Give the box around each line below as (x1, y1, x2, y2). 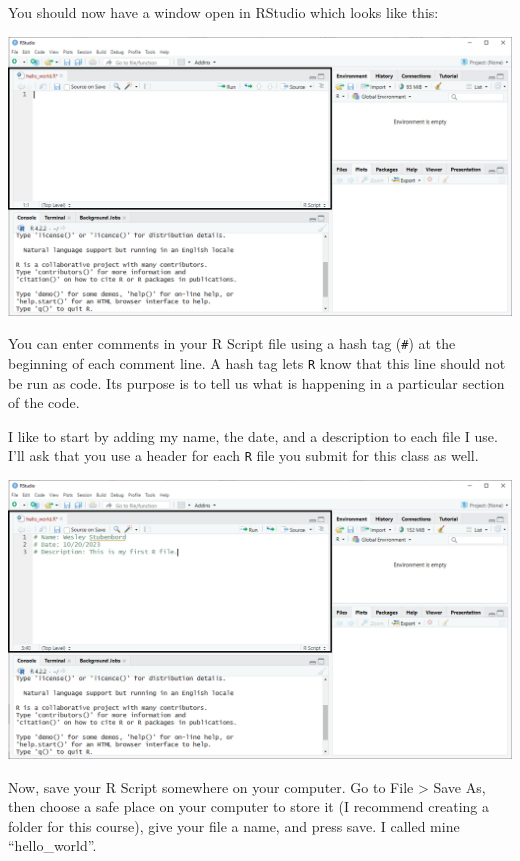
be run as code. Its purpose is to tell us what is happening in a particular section (8, 372, 505, 393)
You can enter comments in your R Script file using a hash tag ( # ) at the (8, 333, 456, 354)
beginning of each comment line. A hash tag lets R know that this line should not (8, 352, 506, 373)
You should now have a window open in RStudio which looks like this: (8, 2, 439, 22)
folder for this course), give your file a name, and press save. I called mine (8, 815, 460, 836)
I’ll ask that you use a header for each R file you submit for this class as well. (8, 445, 479, 466)
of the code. (8, 392, 80, 413)
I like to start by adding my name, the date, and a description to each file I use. (8, 425, 498, 446)
